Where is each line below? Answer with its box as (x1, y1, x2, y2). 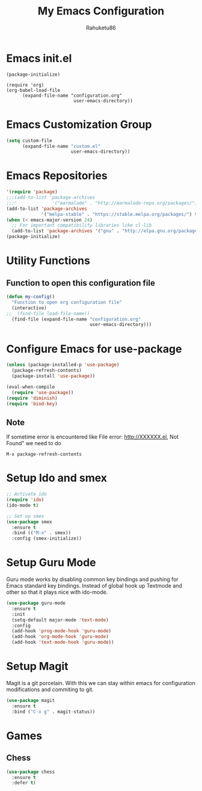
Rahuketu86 (86, 24, 116, 31)
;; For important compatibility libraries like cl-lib (11, 223, 152, 229)
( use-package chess (6, 769, 55, 775)
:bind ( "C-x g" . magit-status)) (11, 709, 96, 715)
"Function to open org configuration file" (11, 299, 122, 305)
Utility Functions (6, 254, 90, 268)
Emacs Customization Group (6, 117, 152, 131)
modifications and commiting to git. (6, 686, 94, 693)
